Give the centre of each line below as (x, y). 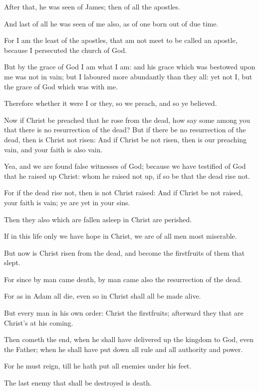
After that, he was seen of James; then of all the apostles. (92, 6)
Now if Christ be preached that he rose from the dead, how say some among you (127, 120)
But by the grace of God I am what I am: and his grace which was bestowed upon (130, 67)
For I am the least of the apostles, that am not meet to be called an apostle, (121, 40)
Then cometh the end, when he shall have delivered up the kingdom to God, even (129, 339)
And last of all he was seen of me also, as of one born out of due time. (111, 23)
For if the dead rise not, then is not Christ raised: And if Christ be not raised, (124, 193)
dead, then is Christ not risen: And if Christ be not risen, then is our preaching (126, 139)
